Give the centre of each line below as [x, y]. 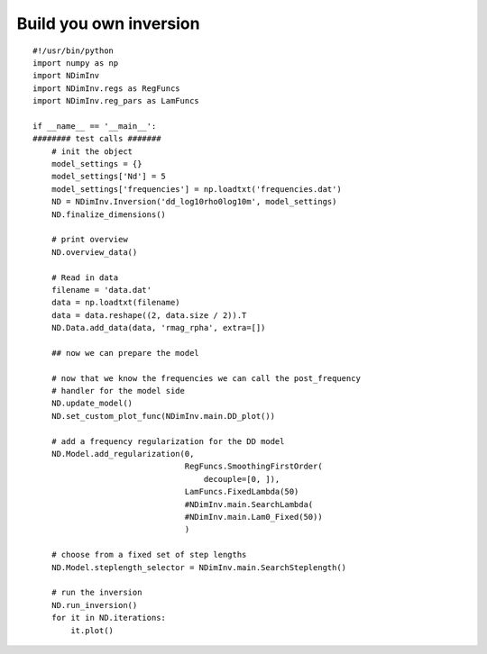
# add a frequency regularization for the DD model [168, 441]
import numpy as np [76, 63]
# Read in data [85, 277]
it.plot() [92, 630]
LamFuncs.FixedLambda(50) [242, 492]
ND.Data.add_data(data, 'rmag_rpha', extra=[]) [158, 328]
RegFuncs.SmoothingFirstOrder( [254, 467]
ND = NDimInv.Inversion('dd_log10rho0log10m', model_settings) [194, 202]
